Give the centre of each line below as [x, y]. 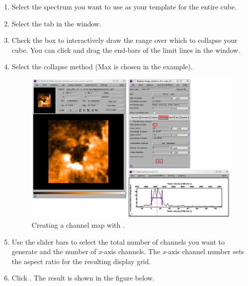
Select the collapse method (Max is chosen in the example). [102, 67]
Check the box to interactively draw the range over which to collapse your [124, 40]
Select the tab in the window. [56, 23]
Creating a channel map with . [78, 225]
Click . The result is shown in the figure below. [83, 278]
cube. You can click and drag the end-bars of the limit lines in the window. [126, 50]
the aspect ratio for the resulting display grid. [81, 261]
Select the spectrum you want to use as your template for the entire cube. [124, 6]
